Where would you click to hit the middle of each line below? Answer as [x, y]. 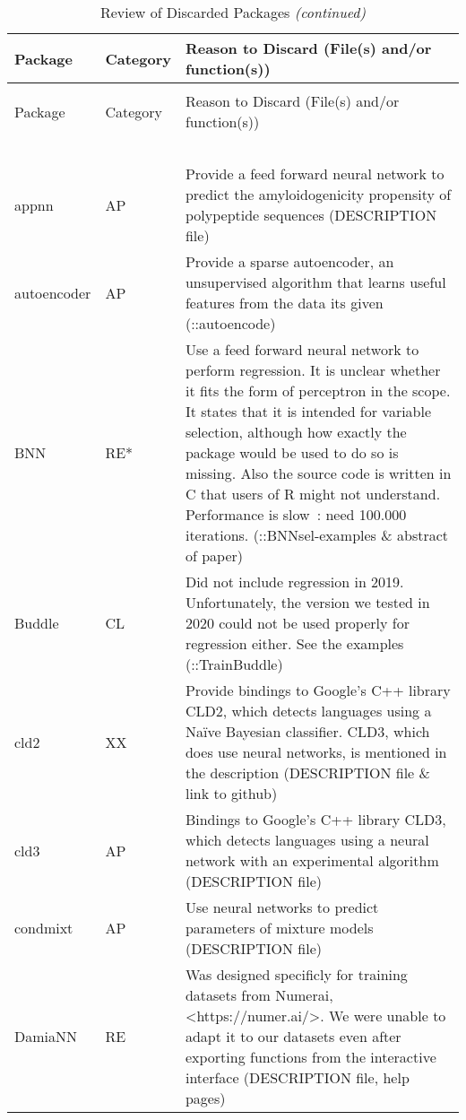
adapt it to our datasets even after [293, 1036]
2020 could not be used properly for [297, 623]
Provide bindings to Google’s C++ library [318, 690]
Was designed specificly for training [296, 974]
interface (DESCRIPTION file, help [297, 1077]
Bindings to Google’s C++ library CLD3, [315, 819]
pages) [205, 1098]
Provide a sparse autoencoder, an [289, 261]
